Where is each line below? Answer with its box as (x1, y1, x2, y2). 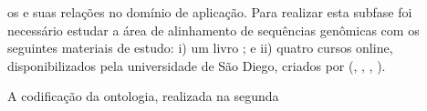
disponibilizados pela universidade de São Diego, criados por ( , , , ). (7, 55, 386, 75)
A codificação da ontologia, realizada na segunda (7, 86, 279, 106)
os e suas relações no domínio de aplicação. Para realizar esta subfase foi (7, 3, 412, 21)
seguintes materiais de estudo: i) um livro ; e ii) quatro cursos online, (7, 38, 393, 57)
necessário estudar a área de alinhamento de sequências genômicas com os (7, 20, 420, 39)
